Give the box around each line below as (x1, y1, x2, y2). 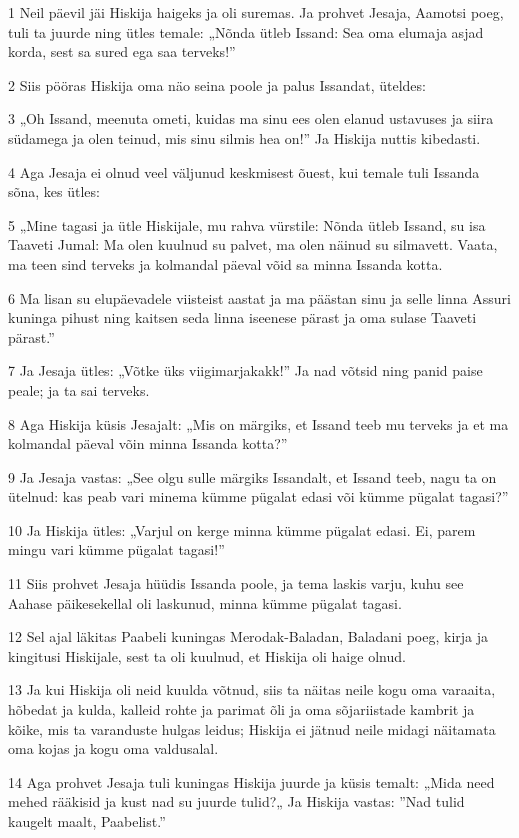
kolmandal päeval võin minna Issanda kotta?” (8, 433, 288, 454)
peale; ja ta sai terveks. (8, 379, 150, 400)
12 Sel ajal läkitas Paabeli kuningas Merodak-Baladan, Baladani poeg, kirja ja (8, 626, 489, 647)
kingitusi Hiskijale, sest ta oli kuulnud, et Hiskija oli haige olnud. (8, 645, 406, 666)
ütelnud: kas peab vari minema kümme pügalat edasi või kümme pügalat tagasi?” (8, 486, 509, 507)
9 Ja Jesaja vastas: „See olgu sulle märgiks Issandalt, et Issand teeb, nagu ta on (8, 466, 497, 487)
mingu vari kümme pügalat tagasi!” (8, 539, 225, 560)
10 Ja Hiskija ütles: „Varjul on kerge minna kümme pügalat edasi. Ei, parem (8, 519, 476, 540)
